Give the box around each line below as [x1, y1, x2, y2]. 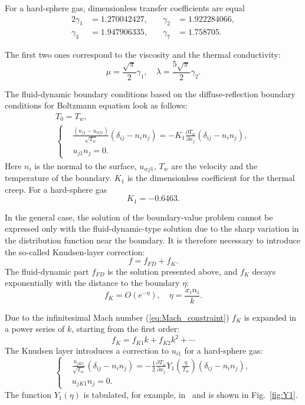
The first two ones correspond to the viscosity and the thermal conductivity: [5, 48, 281, 61]
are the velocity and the [171, 159, 258, 172]
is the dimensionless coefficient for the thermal [127, 172, 295, 184]
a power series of [5, 322, 65, 335]
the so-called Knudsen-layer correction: [5, 245, 145, 258]
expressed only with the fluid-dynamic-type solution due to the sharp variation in [5, 222, 299, 235]
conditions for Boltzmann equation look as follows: [5, 99, 188, 111]
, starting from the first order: [71, 322, 180, 335]
